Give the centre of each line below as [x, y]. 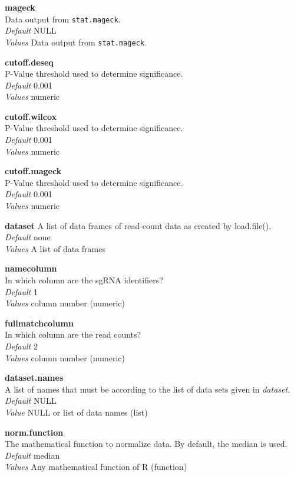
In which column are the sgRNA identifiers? [84, 280]
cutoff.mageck [33, 171]
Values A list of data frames [55, 248]
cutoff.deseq [29, 62]
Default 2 [21, 346]
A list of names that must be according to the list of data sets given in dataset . [148, 389]
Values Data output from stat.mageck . [76, 42]
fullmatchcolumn [39, 323]
